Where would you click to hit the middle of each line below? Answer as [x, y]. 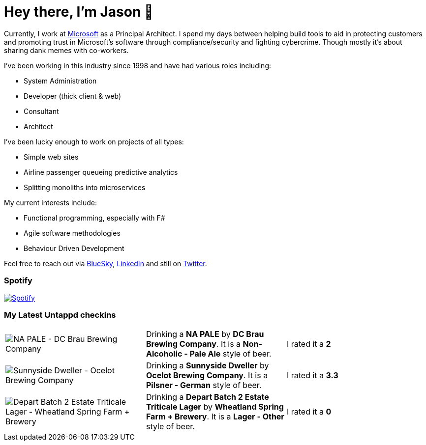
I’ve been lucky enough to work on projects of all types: [94, 141]
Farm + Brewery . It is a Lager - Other [215, 417]
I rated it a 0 [309, 412]
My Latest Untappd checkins [60, 315]
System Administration [60, 81]
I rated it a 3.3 [312, 375]
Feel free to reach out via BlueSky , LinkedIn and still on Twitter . [106, 263]
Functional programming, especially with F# [94, 218]
